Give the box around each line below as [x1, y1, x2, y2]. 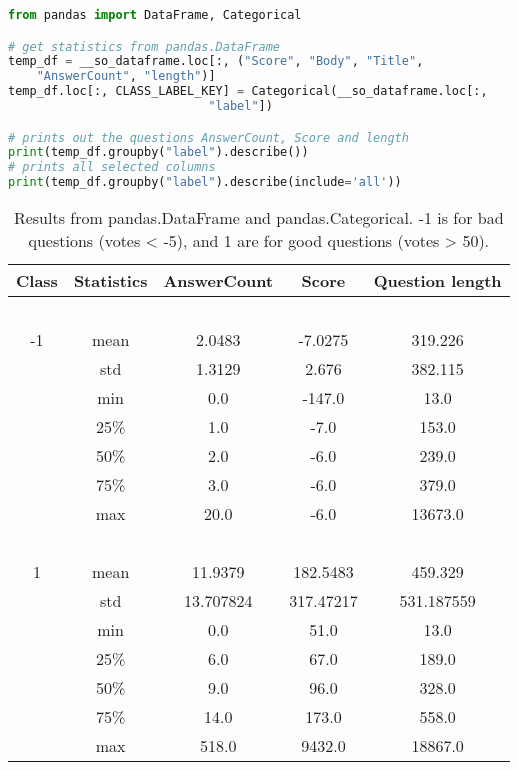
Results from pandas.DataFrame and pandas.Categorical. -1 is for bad [13, 206, 504, 230]
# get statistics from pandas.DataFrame [8, 39, 281, 54]
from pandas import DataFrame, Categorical [8, 8, 302, 22]
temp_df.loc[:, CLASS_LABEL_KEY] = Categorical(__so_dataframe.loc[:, [8, 84, 488, 99]
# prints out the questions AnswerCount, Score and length [8, 130, 409, 145]
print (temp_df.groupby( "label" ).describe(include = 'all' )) [8, 175, 402, 190]
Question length [373, 269, 502, 293]
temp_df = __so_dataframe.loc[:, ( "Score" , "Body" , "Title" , [8, 54, 424, 69]
